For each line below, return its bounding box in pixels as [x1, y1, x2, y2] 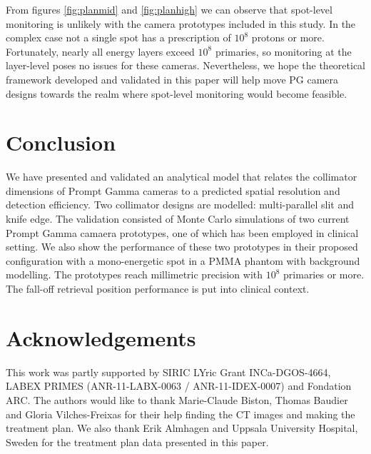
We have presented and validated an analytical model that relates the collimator [6, 169, 357, 184]
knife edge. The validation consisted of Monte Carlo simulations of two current [6, 211, 350, 226]
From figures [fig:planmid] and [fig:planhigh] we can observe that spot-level [6, 2, 332, 16]
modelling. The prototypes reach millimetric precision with [6, 267, 263, 282]
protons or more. [251, 30, 325, 45]
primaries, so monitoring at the [215, 44, 352, 59]
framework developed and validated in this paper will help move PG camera [6, 71, 339, 86]
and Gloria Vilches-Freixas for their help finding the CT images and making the [6, 406, 355, 421]
